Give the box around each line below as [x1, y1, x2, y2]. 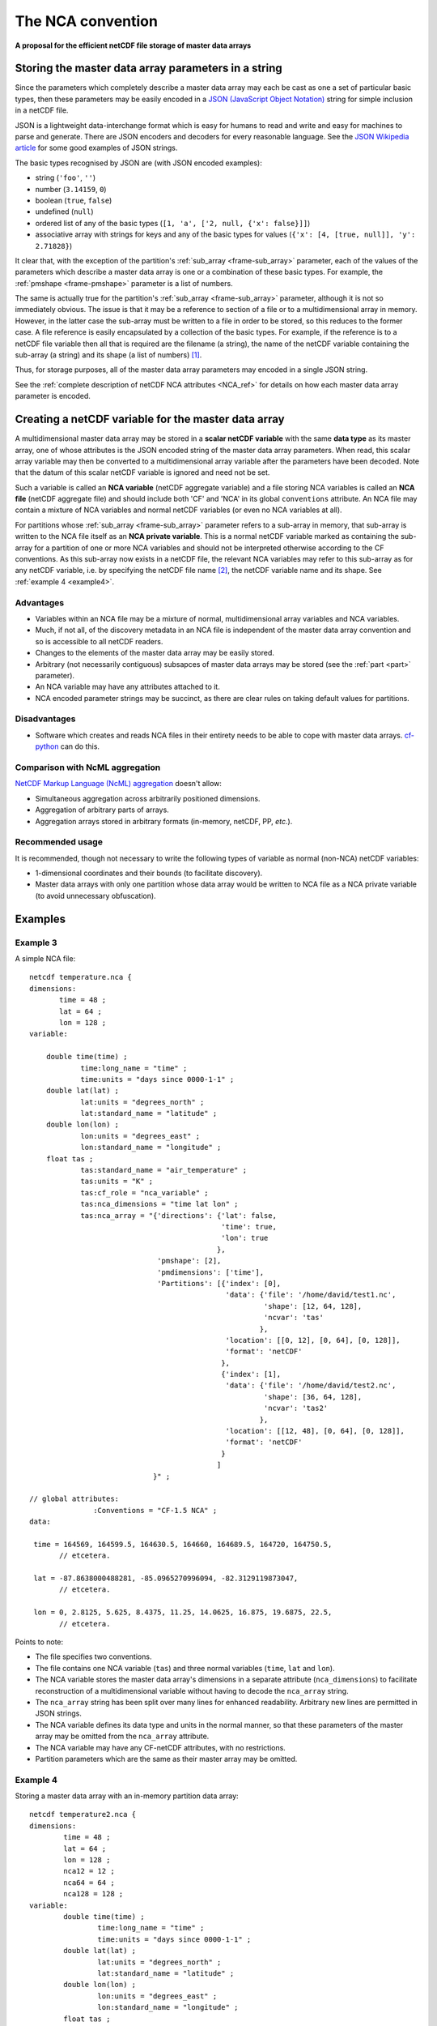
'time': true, [221, 1222, 277, 1231]
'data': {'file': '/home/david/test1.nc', [225, 1290, 397, 1300]
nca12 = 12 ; [63, 1866, 115, 1876]
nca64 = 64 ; [63, 1878, 115, 1887]
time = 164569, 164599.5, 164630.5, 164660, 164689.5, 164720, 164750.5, [33, 1540, 333, 1549]
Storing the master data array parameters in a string [15, 62, 282, 75]
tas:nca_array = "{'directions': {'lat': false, [80, 1211, 277, 1220]
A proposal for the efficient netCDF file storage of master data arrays [15, 41, 252, 50]
